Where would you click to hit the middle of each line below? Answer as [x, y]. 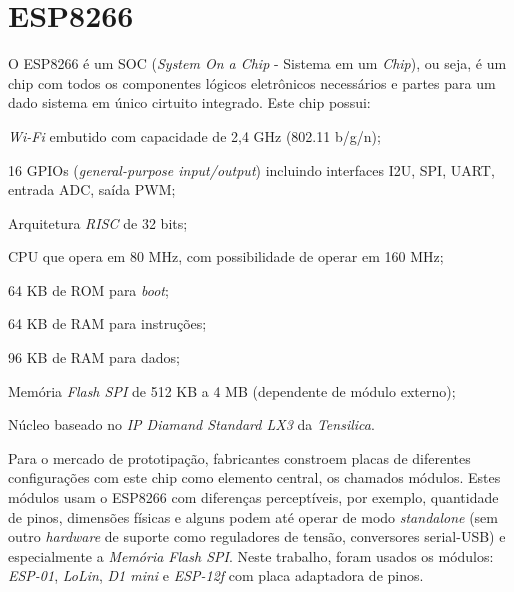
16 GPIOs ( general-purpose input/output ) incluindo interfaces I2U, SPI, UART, [251, 169]
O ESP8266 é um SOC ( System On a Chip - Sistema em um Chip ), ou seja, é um [257, 63]
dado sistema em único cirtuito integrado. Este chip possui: [189, 102]
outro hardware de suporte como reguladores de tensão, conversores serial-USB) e [257, 536]
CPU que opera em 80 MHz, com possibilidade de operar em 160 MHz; [226, 256]
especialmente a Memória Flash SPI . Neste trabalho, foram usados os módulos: [251, 555]
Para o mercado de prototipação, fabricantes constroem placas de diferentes [239, 457]
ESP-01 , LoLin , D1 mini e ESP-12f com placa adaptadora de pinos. [216, 575]
